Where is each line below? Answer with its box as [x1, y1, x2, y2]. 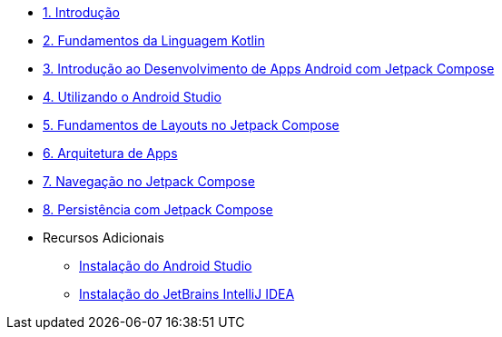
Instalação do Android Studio [79, 258, 252, 273]
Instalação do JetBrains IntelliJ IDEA [79, 286, 295, 302]
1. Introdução [43, 5, 120, 20]
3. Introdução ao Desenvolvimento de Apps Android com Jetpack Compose [43, 61, 495, 76]
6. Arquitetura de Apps [43, 145, 178, 161]
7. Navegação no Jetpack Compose [43, 173, 255, 189]
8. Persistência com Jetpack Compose [43, 202, 273, 217]
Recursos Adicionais [43, 230, 164, 245]
